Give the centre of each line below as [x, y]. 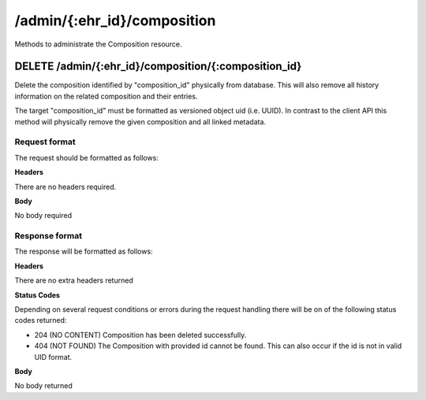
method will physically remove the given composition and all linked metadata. [140, 121]
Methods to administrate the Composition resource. [98, 44]
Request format [45, 142]
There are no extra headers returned [74, 280]
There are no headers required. [65, 187]
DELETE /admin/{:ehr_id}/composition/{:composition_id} [158, 67]
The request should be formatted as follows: [87, 157]
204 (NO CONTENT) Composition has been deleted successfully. [140, 335]
